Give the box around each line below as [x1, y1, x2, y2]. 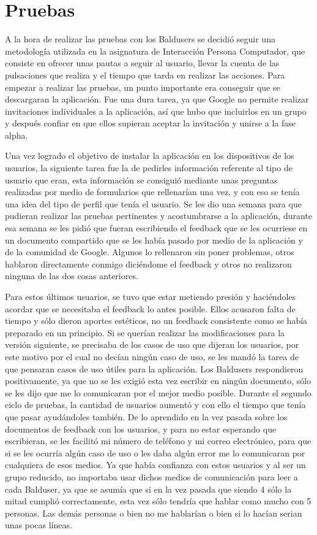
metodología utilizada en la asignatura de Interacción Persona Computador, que [5, 44, 305, 57]
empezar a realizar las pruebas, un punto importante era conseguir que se [5, 80, 280, 93]
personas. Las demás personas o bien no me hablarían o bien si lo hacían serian [5, 506, 302, 519]
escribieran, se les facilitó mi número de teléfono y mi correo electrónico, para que [5, 434, 311, 447]
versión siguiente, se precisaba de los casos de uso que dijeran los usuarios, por [5, 338, 299, 351]
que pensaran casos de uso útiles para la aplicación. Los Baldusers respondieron [5, 362, 304, 375]
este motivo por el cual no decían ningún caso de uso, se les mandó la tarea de [5, 350, 299, 363]
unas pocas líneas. [5, 518, 72, 531]
